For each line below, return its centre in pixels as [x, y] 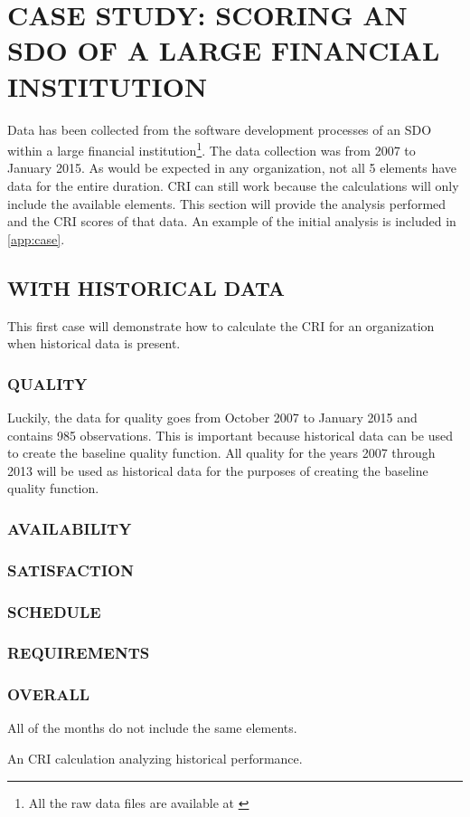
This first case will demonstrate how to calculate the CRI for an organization [221, 325]
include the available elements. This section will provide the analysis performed [227, 203]
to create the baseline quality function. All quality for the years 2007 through [221, 453]
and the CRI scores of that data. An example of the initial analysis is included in [232, 221]
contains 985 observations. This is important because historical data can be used [230, 435]
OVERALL [49, 694]
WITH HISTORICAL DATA [146, 287]
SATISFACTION [70, 570]
